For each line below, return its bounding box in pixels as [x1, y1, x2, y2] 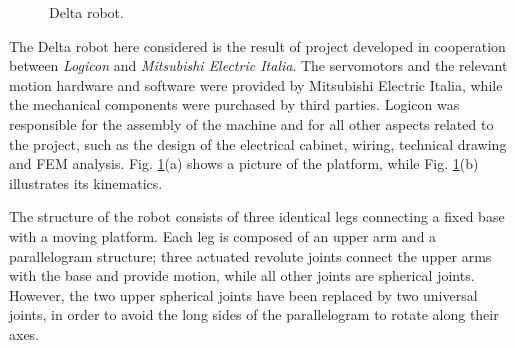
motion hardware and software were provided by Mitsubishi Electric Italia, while [9, 74, 503, 95]
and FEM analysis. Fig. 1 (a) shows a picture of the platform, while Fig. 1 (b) [9, 153, 479, 174]
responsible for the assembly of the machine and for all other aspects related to [9, 113, 494, 134]
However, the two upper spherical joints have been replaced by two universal [9, 284, 478, 305]
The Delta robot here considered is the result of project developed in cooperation [9, 35, 506, 56]
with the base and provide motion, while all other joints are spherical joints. [9, 265, 475, 286]
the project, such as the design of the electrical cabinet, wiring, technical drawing [9, 133, 507, 154]
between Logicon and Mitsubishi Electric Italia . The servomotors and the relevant [9, 55, 508, 76]
